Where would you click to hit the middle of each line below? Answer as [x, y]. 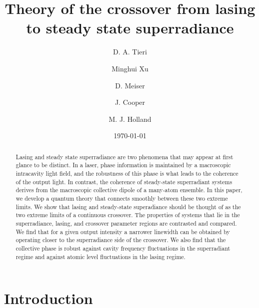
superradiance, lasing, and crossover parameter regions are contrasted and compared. [126, 223]
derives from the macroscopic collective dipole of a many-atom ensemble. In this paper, [129, 190]
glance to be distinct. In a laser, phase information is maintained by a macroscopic [123, 165]
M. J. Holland [130, 119]
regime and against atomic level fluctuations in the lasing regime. [100, 256]
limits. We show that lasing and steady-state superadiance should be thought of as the [128, 206]
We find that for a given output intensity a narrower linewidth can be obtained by [123, 231]
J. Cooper [130, 102]
